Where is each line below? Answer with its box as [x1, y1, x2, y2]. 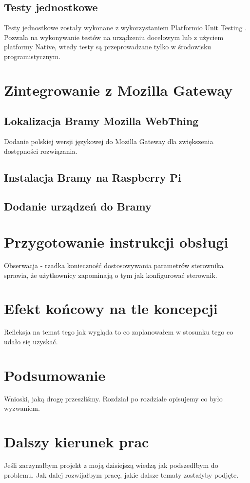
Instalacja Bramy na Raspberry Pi [4, 169, 181, 185]
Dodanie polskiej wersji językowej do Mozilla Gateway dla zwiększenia [4, 136, 213, 147]
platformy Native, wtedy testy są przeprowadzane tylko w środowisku [4, 42, 212, 52]
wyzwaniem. [4, 403, 40, 413]
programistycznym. [4, 51, 61, 61]
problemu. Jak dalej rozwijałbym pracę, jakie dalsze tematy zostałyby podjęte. [4, 469, 239, 480]
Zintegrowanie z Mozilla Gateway [4, 80, 233, 100]
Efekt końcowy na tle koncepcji [4, 298, 218, 318]
